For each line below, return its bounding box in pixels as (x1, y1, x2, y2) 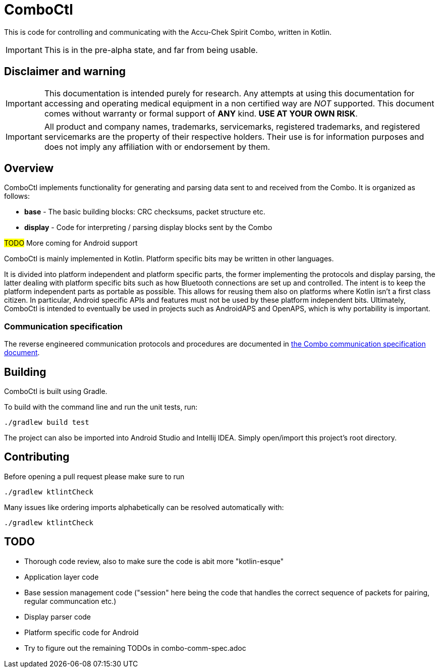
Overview (4, 162, 54, 175)
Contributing (4, 451, 70, 464)
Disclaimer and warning (4, 65, 126, 78)
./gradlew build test (4, 418, 89, 427)
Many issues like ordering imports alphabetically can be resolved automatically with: (4, 502, 284, 512)
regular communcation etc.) (24, 596, 117, 605)
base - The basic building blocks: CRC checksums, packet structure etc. (24, 207, 265, 216)
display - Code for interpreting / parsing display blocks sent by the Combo (24, 223, 272, 232)
